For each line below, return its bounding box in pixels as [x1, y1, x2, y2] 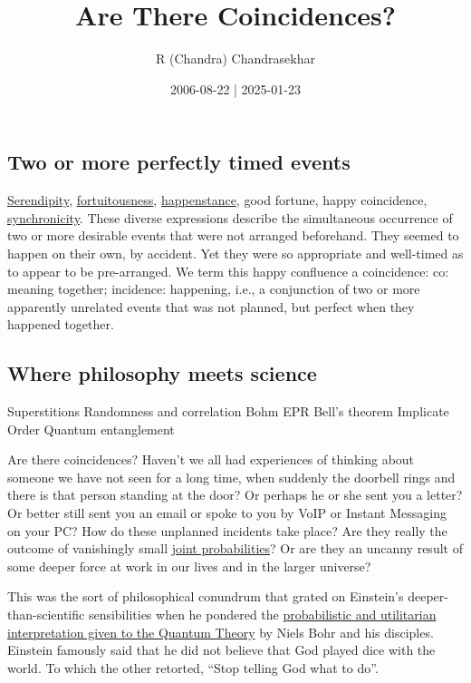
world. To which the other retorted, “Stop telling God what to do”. [7, 658, 379, 677]
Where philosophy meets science [7, 359, 317, 387]
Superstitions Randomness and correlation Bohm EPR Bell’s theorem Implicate [7, 402, 449, 421]
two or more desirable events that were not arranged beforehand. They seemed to [7, 226, 459, 245]
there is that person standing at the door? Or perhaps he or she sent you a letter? [7, 485, 463, 504]
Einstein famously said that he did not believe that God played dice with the [7, 640, 436, 659]
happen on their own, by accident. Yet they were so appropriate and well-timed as [7, 243, 464, 262]
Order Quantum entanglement [7, 419, 175, 438]
